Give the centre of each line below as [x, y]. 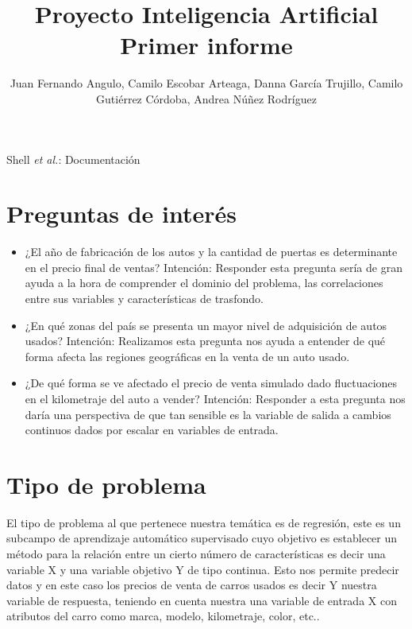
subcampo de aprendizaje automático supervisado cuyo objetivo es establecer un [202, 538]
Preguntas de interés [121, 214]
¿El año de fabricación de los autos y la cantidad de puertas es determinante [211, 252]
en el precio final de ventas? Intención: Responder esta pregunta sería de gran [214, 267]
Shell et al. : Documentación [73, 159]
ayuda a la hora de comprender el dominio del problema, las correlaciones [204, 283]
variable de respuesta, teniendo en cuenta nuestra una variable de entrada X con [202, 600]
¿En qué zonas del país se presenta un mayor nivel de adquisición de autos [206, 325]
